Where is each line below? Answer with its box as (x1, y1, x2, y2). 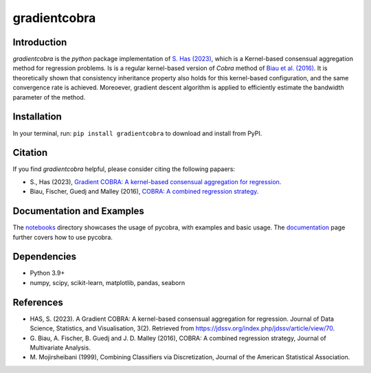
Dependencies (12, 251, 77, 262)
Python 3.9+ (30, 269, 65, 278)
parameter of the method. (12, 93, 86, 101)
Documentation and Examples (12, 205, 144, 217)
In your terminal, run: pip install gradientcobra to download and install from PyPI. (12, 129, 262, 137)
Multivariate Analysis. (30, 343, 91, 352)
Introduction (12, 36, 67, 48)
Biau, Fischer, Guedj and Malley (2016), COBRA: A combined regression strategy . (30, 188, 259, 196)
